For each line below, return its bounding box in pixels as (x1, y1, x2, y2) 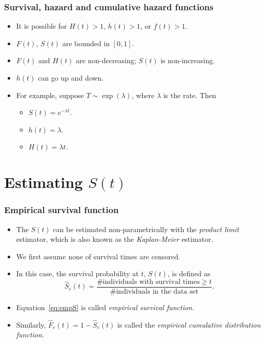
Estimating (4, 171, 83, 193)
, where (131, 89, 155, 100)
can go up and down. (38, 72, 104, 83)
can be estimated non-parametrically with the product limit (53, 223, 239, 234)
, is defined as (167, 268, 211, 279)
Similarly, (16, 319, 46, 330)
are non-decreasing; (76, 55, 136, 66)
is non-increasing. (160, 55, 215, 66)
